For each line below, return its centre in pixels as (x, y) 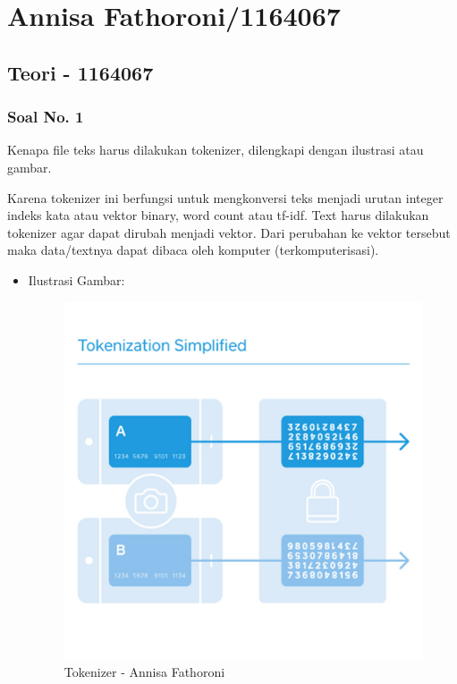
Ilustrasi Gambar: (76, 279)
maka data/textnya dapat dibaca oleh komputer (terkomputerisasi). (193, 250)
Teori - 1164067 (80, 72)
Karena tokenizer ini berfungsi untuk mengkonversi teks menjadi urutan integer (225, 197)
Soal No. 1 (46, 117)
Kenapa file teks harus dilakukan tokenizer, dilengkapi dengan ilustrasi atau (216, 150)
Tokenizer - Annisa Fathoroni (144, 672)
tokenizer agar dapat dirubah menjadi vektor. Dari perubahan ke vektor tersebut (229, 232)
